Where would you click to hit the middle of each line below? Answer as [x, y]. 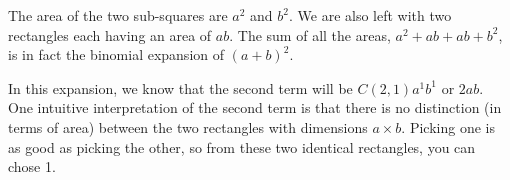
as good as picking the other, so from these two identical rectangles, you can [242, 146]
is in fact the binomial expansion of [116, 54]
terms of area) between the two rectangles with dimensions [188, 126]
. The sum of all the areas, [310, 34]
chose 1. [32, 166]
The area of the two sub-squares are [118, 15]
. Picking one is [448, 126]
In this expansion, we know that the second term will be [180, 87]
